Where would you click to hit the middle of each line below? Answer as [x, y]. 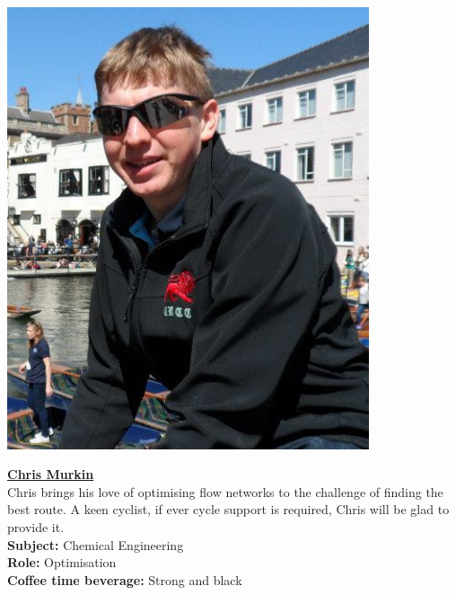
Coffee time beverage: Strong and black [125, 579]
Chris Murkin [51, 474]
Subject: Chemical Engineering [96, 544]
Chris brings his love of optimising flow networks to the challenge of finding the [225, 491]
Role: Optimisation [62, 562]
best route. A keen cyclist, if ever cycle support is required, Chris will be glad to [228, 509]
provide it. [36, 527]
